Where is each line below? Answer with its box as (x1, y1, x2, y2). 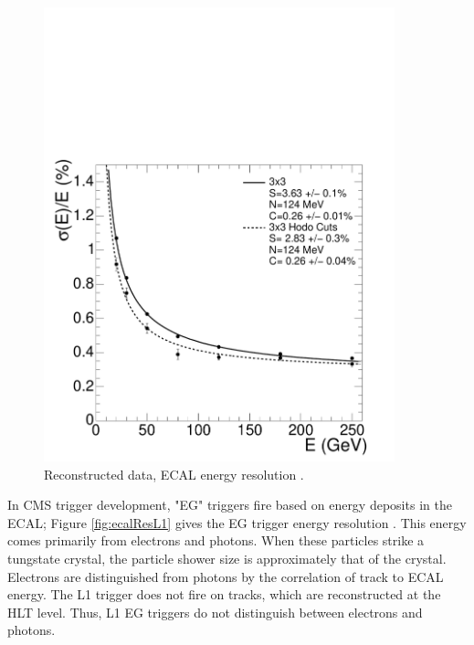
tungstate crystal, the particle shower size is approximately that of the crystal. (7, 549, 447, 568)
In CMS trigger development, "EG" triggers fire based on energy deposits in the (7, 495, 452, 514)
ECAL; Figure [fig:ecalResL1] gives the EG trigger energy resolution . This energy (7, 513, 467, 532)
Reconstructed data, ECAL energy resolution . (44, 464, 304, 483)
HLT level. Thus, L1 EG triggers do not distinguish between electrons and (7, 602, 423, 621)
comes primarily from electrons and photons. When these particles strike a (7, 531, 425, 550)
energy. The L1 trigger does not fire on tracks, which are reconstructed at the (7, 585, 441, 604)
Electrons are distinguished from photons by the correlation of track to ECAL (7, 566, 444, 586)
